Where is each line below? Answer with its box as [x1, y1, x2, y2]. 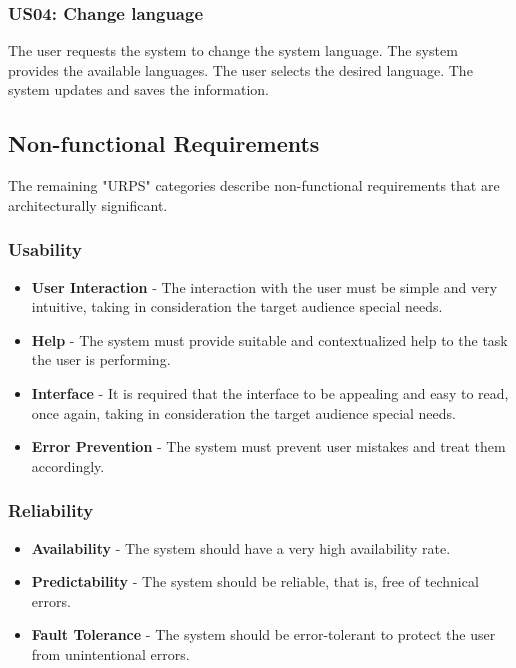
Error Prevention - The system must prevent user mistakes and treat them [31, 436, 506, 457]
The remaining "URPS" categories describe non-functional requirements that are [8, 175, 500, 196]
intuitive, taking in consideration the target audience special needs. [31, 296, 443, 317]
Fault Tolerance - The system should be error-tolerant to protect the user [31, 624, 496, 645]
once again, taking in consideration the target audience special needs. [31, 402, 456, 423]
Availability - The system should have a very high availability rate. [31, 537, 451, 558]
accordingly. [31, 455, 105, 476]
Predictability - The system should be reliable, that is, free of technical [31, 571, 479, 592]
